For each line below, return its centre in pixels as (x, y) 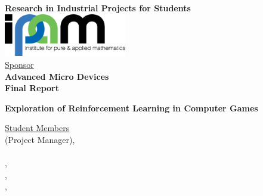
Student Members (37, 128)
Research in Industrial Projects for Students (98, 8)
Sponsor (19, 65)
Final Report (32, 88)
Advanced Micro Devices (57, 76)
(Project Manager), (40, 140)
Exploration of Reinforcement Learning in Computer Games (131, 108)
